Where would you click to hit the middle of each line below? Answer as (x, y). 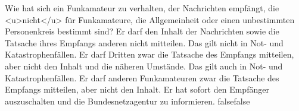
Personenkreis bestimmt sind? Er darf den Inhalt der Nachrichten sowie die (142, 31)
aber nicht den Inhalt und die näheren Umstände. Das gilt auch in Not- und (144, 66)
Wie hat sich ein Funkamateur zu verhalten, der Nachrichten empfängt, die (142, 8)
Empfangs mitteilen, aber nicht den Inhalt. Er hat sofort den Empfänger (137, 89)
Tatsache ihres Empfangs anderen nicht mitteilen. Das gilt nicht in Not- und (144, 42)
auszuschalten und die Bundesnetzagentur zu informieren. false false (127, 101)
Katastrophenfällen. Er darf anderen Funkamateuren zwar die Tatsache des (142, 77)
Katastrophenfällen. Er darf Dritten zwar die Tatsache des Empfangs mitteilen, (149, 54)
